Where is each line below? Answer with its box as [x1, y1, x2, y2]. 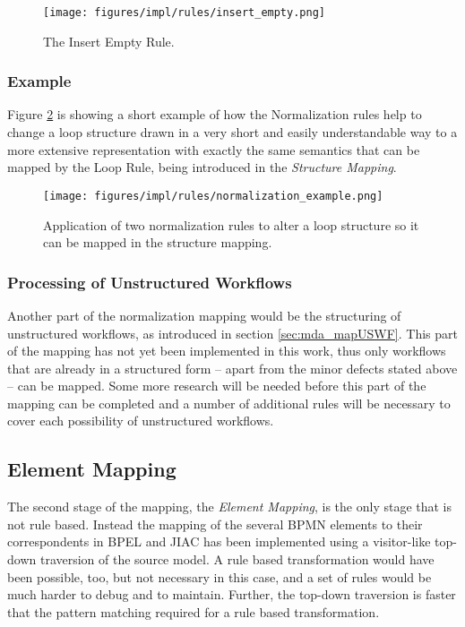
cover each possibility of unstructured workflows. [7, 411, 274, 430]
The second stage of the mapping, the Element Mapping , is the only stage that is [7, 497, 452, 516]
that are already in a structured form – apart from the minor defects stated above [7, 358, 458, 377]
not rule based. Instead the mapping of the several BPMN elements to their [7, 514, 423, 533]
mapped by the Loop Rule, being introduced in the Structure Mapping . [7, 158, 397, 176]
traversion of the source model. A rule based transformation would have [39, 550, 435, 569]
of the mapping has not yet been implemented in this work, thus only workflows [7, 341, 446, 360]
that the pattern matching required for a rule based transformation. [7, 602, 380, 621]
